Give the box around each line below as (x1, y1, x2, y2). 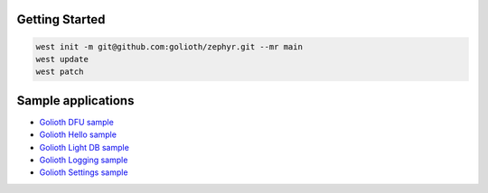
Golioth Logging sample (39, 154, 128, 166)
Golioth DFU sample (39, 116, 115, 127)
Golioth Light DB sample (39, 142, 130, 152)
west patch (35, 67, 84, 77)
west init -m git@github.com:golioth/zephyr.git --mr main (35, 41, 303, 51)
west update (35, 54, 89, 64)
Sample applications (16, 93, 135, 108)
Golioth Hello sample (39, 129, 117, 140)
